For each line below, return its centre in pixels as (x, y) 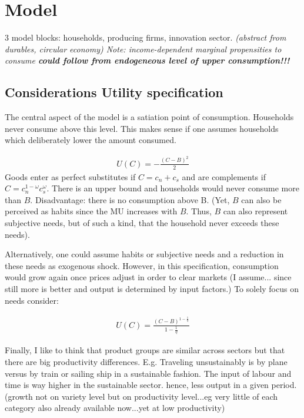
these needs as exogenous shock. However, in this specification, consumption (142, 265)
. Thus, (199, 211)
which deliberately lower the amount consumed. (91, 140)
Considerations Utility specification (114, 92)
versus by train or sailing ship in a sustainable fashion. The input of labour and (148, 373)
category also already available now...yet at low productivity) (115, 408)
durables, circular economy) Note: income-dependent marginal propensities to (143, 49)
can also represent (255, 211)
